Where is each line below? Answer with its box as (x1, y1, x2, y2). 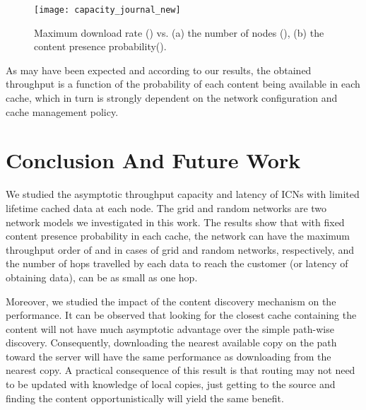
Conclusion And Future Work (6, 146, 301, 175)
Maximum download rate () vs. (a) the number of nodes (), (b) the (34, 25, 324, 40)
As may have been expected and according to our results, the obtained (6, 62, 312, 77)
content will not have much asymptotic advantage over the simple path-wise (6, 321, 334, 336)
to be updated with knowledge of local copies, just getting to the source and (6, 377, 336, 392)
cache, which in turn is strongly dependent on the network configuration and (6, 90, 338, 105)
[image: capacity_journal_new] (34, 5, 181, 15)
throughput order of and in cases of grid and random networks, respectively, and (6, 242, 354, 257)
